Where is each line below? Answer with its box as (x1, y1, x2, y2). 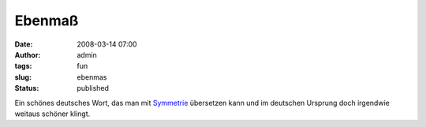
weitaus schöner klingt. (14, 109, 91, 118)
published (77, 84, 110, 93)
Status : (14, 84, 39, 93)
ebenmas (77, 72, 107, 82)
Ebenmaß (14, 12, 79, 29)
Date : (14, 39, 33, 49)
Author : (14, 50, 41, 59)
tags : (14, 62, 32, 71)
